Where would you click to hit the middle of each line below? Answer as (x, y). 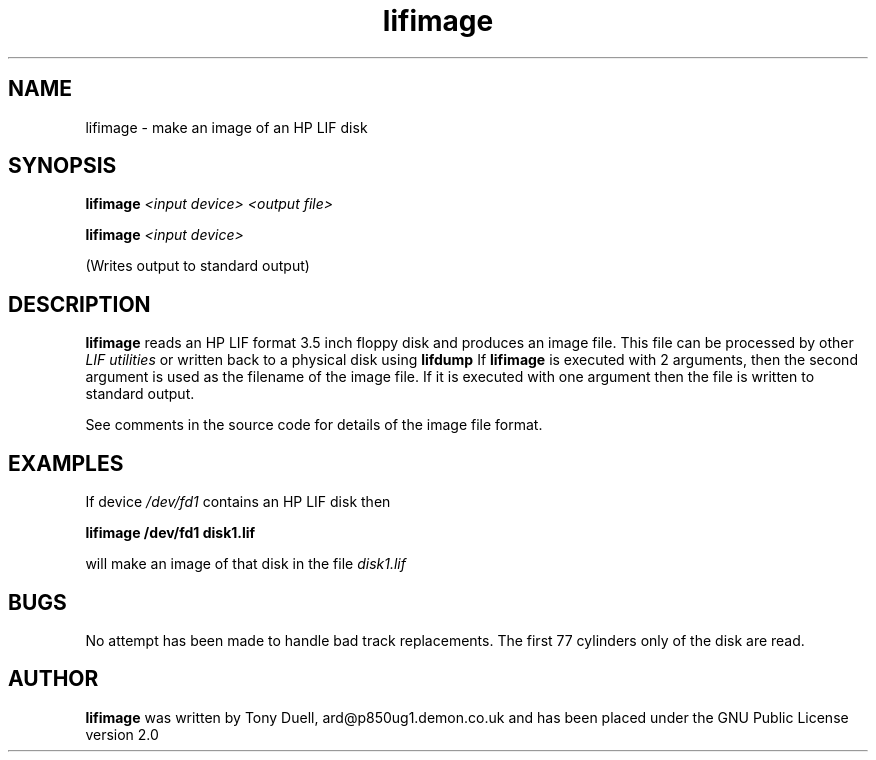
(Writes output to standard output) (197, 266)
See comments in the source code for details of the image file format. (314, 425)
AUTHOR (53, 679)
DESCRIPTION (79, 304)
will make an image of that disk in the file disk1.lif (245, 564)
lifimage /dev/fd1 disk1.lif (170, 533)
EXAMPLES (66, 463)
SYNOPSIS (62, 166)
